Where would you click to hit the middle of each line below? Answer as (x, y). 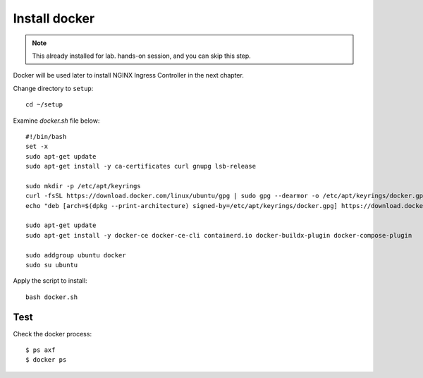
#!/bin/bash (46, 136)
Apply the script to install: (50, 281)
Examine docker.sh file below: (56, 121)
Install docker (54, 18)
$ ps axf (41, 350)
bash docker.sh (52, 297)
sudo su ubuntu (52, 265)
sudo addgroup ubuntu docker (76, 255)
